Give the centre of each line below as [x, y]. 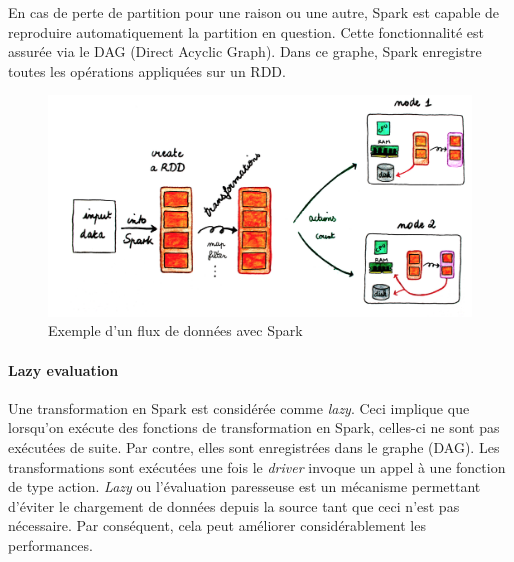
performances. [50, 545]
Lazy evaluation [63, 369]
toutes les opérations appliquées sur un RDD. [147, 70]
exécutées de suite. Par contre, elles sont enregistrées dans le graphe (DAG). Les [254, 447]
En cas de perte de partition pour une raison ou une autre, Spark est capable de [254, 12]
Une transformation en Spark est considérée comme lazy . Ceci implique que [239, 407]
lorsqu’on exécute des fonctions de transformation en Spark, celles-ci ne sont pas [254, 427]
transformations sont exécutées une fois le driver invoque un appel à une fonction [257, 466]
